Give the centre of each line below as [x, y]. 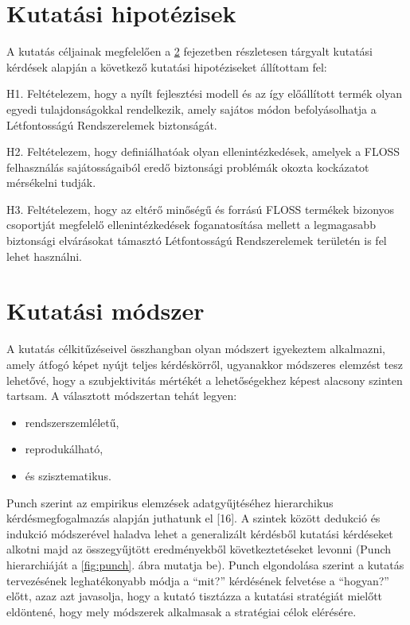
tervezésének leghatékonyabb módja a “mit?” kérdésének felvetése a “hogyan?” [198, 580]
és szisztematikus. [68, 475]
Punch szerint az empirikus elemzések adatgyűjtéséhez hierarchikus [170, 502]
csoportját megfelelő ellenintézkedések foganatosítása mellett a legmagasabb [191, 225]
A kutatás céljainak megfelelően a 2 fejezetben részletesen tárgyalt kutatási [190, 51]
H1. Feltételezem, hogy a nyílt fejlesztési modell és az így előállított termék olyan [205, 93]
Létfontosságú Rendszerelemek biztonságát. [112, 124]
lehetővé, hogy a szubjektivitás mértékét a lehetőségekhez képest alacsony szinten [205, 380]
